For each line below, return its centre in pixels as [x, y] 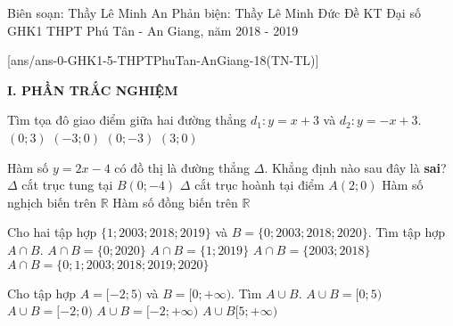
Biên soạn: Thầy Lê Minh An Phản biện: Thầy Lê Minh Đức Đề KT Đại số [214, 12]
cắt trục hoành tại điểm [259, 185]
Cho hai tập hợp [52, 232]
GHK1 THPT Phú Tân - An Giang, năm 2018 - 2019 [153, 30]
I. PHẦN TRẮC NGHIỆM [93, 90]
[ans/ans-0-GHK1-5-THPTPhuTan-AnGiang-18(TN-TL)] [163, 60]
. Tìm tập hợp [406, 232]
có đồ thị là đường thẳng [182, 167]
